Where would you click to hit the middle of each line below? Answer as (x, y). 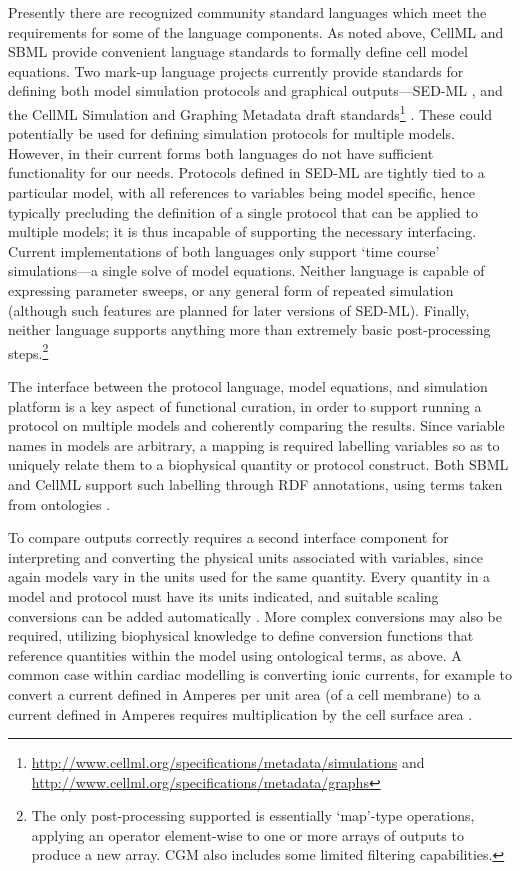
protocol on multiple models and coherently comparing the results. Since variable (256, 425)
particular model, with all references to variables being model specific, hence (242, 192)
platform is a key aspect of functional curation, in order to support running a (245, 405)
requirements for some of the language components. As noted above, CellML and (256, 31)
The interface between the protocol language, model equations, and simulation (248, 386)
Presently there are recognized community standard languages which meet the (247, 12)
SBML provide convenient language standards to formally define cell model (238, 51)
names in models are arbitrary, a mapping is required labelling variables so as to (254, 444)
